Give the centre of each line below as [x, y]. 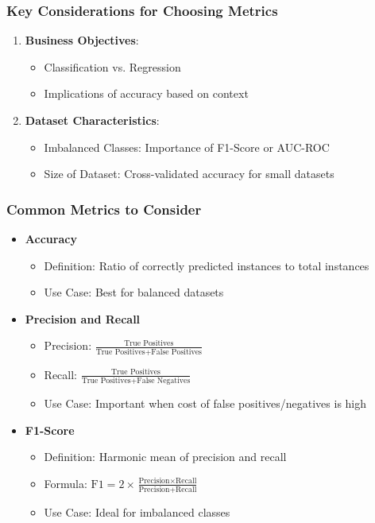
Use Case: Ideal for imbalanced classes [137, 512]
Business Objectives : [82, 40]
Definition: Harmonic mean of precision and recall [165, 457]
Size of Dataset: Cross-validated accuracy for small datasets [189, 174]
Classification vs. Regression [112, 66]
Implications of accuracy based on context [146, 93]
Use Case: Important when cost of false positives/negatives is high [205, 403]
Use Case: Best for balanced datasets [134, 292]
